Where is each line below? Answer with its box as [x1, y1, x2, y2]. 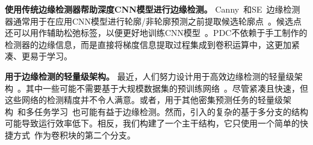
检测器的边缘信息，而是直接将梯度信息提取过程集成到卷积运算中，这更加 [5, 38, 291, 50]
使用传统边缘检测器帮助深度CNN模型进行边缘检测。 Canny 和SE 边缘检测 [5, 3, 300, 15]
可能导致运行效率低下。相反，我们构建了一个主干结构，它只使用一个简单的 [5, 117, 300, 129]
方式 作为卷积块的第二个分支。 [13, 128, 135, 141]
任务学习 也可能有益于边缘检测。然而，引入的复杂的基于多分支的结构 [34, 105, 308, 117]
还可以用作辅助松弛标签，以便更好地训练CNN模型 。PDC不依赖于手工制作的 [5, 26, 308, 39]
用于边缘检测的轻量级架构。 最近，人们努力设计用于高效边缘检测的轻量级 [5, 70, 294, 82]
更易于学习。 [21, 50, 72, 62]
